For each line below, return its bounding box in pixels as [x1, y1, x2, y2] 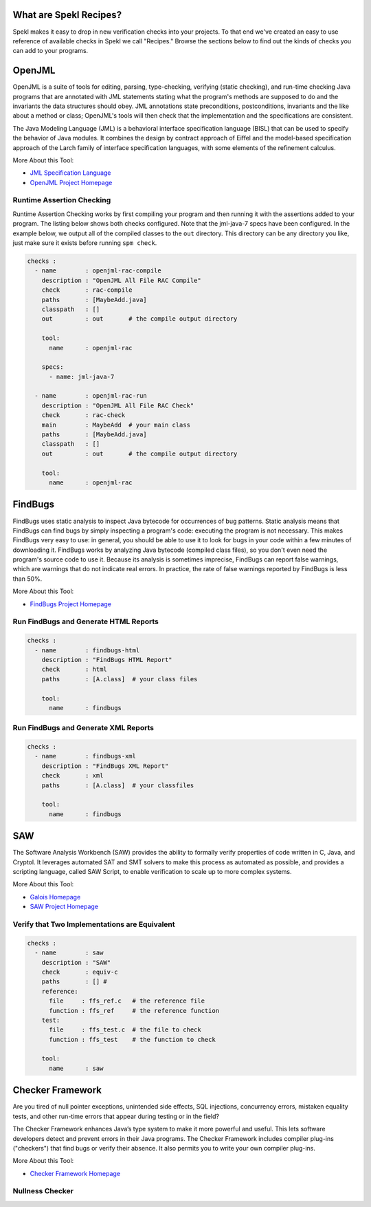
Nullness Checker [12, 1186, 74, 1196]
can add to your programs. [12, 47, 89, 55]
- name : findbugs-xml [34, 752, 137, 760]
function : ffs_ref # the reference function [49, 1007, 220, 1014]
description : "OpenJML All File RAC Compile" [41, 276, 202, 284]
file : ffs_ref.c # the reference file [49, 997, 205, 1005]
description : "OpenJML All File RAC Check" [41, 401, 194, 409]
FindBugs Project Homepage [30, 599, 111, 608]
